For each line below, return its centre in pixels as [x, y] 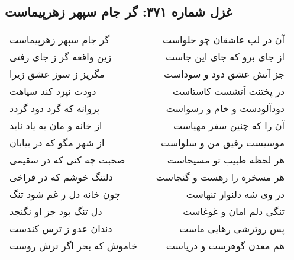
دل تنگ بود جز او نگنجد [56, 211]
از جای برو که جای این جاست [225, 57]
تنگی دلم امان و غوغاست [234, 211]
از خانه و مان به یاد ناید [56, 126]
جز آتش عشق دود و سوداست [224, 74]
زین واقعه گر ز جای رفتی [61, 57]
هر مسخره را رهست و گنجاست [220, 177]
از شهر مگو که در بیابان [57, 143]
